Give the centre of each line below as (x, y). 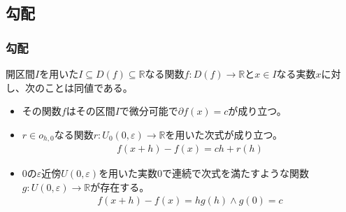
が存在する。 (120, 186)
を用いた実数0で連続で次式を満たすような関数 (204, 173)
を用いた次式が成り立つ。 (224, 134)
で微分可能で (149, 111)
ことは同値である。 (88, 87)
